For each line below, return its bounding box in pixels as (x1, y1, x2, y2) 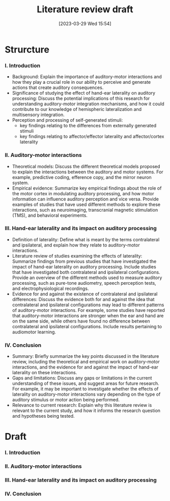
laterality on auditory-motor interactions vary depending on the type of (12, 391, 161, 397)
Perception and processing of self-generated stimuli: (12, 117, 123, 123)
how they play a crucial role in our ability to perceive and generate (12, 79, 151, 85)
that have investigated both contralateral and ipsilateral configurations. (12, 269, 161, 275)
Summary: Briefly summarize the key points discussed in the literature (12, 353, 159, 359)
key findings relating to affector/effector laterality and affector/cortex (19, 133, 164, 140)
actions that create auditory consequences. (12, 84, 104, 90)
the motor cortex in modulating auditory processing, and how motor (12, 190, 154, 196)
